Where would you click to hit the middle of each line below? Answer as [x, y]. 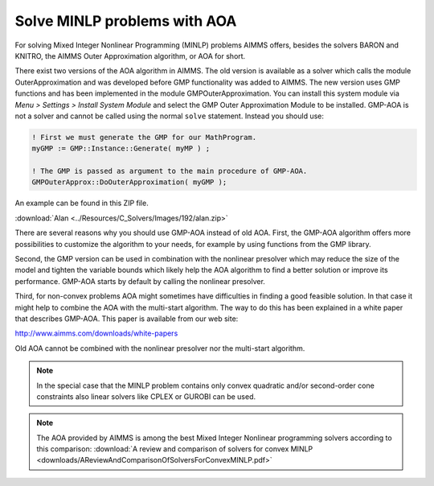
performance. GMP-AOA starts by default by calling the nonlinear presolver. [140, 281]
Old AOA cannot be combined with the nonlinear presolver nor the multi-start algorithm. [160, 348]
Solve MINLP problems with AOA [126, 21]
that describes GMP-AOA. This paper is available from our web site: [127, 319]
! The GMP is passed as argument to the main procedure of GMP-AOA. [170, 171]
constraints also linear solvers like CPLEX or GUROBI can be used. [146, 396]
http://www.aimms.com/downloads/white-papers [96, 333]
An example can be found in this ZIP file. [82, 203]
